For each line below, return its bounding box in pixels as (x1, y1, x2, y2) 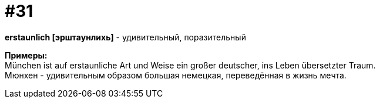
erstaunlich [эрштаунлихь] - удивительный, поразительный (5, 32, 246, 42)
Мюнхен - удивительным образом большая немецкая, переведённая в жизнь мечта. (5, 70, 347, 80)
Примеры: (5, 50, 48, 60)
